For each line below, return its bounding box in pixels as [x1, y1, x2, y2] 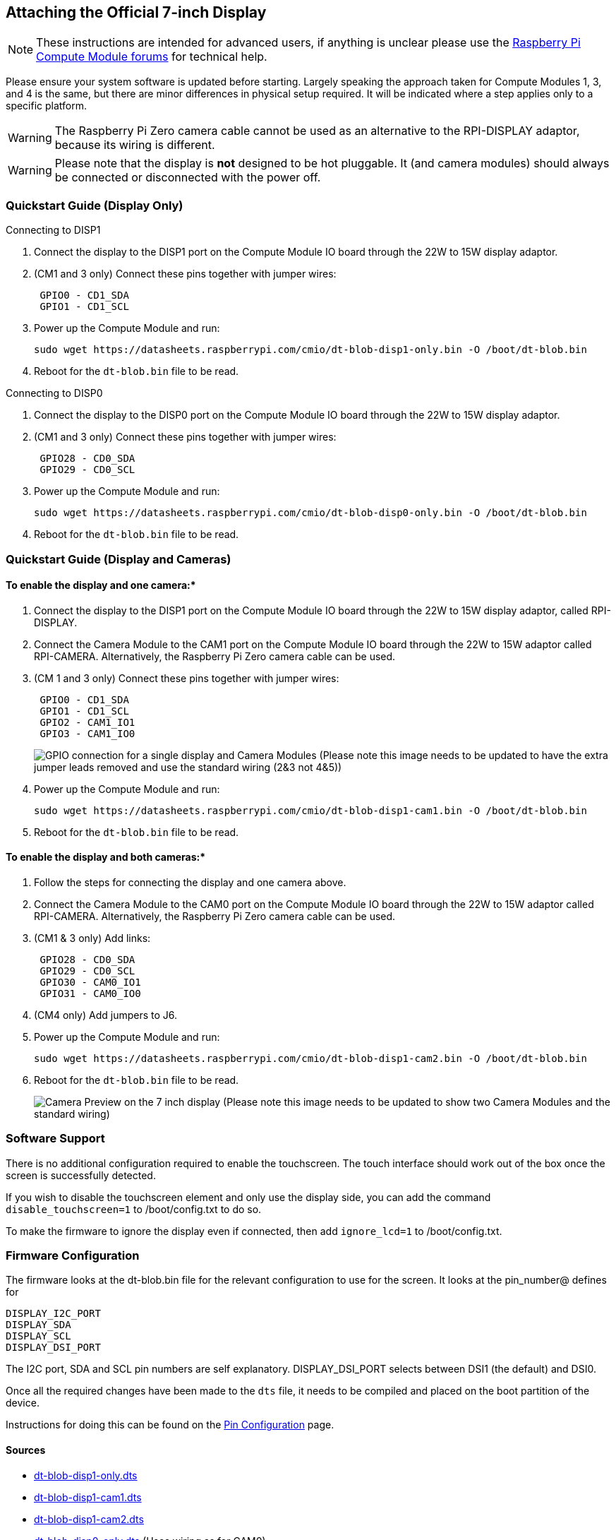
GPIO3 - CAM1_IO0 [40, 727, 135, 739]
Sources [6, 1444, 46, 1457]
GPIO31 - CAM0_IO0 [40, 987, 141, 999]
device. [6, 1397, 40, 1409]
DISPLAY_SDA [6, 1319, 71, 1331]
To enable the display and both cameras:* [6, 851, 206, 864]
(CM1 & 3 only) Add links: [34, 931, 151, 944]
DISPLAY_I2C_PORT [6, 1308, 101, 1320]
